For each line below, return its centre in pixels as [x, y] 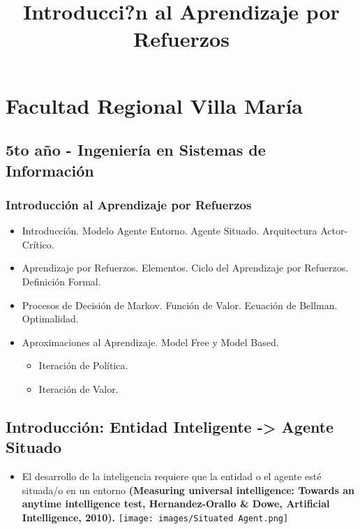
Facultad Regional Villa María [154, 105]
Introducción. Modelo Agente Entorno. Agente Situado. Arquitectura [170, 231]
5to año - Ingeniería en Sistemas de [136, 150]
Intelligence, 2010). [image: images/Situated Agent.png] [155, 517]
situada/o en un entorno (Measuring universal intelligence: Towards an [188, 490]
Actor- [334, 231]
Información [50, 170]
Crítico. [38, 244]
